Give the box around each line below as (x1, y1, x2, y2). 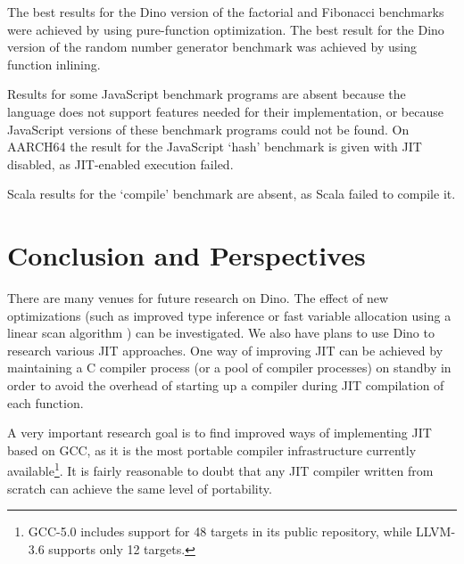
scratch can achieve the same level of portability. (7, 478, 272, 497)
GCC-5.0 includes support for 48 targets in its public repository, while (28, 522, 412, 541)
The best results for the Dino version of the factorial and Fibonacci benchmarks (7, 3, 444, 20)
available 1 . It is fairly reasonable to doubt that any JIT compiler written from (7, 459, 434, 480)
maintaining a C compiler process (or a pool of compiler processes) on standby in (7, 358, 452, 377)
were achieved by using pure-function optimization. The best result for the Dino (7, 20, 444, 38)
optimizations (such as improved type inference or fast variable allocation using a (7, 306, 452, 324)
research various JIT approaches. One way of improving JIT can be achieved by (7, 340, 443, 359)
